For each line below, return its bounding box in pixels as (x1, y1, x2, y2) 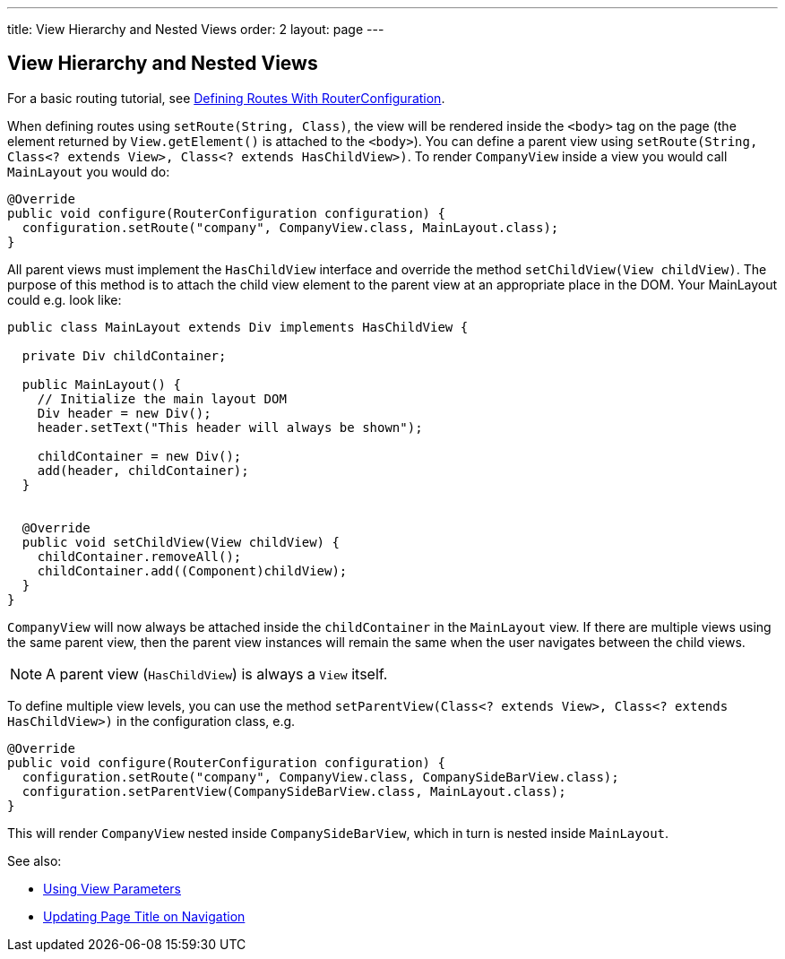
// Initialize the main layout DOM (37, 391, 287, 406)
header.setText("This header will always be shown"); (37, 419, 423, 435)
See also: (7, 852, 62, 868)
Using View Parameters (43, 880, 181, 896)
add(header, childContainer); (37, 462, 249, 478)
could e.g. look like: (7, 291, 122, 307)
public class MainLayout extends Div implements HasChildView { (7, 319, 469, 334)
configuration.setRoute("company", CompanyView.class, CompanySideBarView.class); (22, 769, 619, 784)
